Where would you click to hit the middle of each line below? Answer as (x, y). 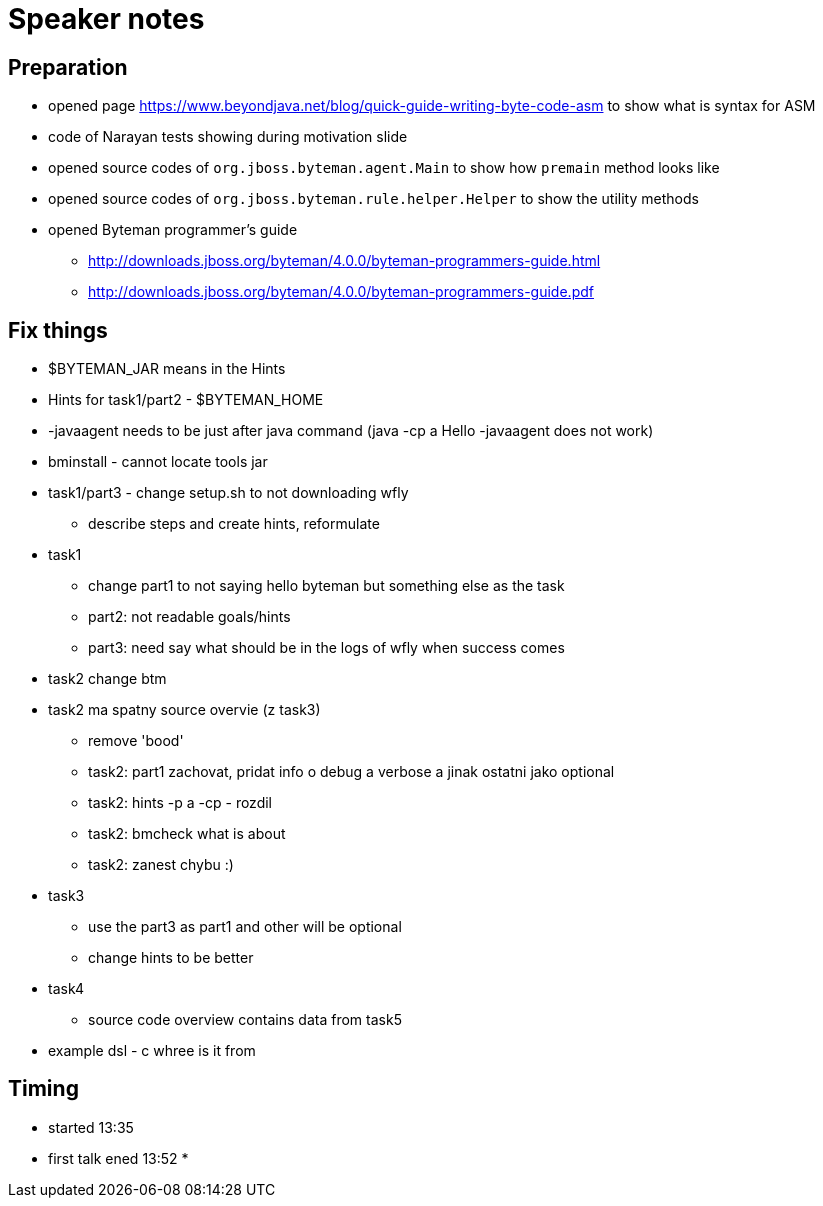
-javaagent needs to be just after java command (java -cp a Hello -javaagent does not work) (351, 431)
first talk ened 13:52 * (118, 1158)
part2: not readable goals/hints (189, 617)
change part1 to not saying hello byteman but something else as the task (326, 586)
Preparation (68, 67)
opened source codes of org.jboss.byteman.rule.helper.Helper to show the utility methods (373, 199)
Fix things (58, 330)
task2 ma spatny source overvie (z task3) (184, 710)
